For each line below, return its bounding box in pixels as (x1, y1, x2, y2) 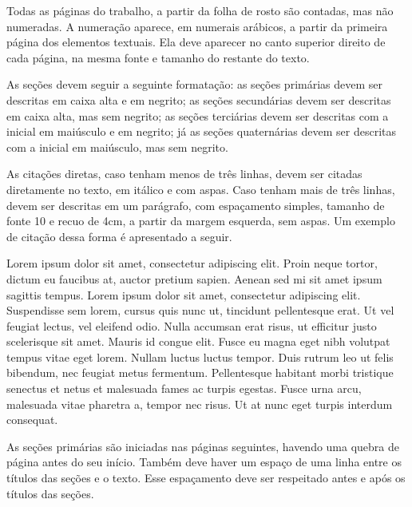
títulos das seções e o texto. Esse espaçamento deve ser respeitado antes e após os (6, 469, 406, 486)
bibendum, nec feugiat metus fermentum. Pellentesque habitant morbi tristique (6, 364, 394, 381)
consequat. (6, 411, 58, 428)
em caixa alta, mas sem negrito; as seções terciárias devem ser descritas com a (6, 107, 389, 124)
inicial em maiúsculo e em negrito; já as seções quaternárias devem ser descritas (6, 123, 396, 140)
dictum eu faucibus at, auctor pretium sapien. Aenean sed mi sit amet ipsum (6, 270, 382, 287)
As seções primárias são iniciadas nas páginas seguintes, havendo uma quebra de (6, 438, 400, 454)
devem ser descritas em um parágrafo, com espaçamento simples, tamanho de (6, 196, 385, 213)
